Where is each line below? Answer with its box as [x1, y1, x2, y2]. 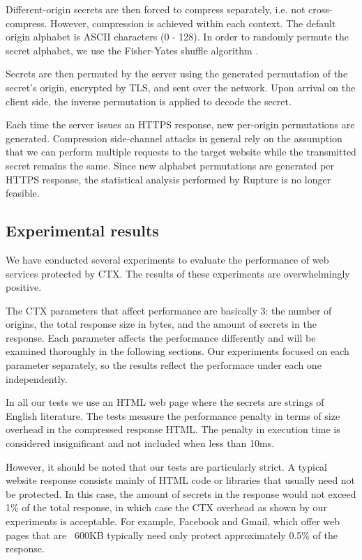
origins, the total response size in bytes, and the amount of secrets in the [6, 317, 317, 331]
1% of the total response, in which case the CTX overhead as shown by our [6, 500, 327, 515]
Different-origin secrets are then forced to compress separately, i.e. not [6, 2, 306, 16]
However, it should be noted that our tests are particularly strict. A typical [6, 459, 327, 474]
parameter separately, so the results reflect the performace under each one [6, 358, 322, 372]
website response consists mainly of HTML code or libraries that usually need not [6, 473, 356, 487]
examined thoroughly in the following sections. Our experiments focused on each [6, 344, 349, 358]
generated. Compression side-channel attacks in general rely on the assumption [6, 130, 342, 145]
